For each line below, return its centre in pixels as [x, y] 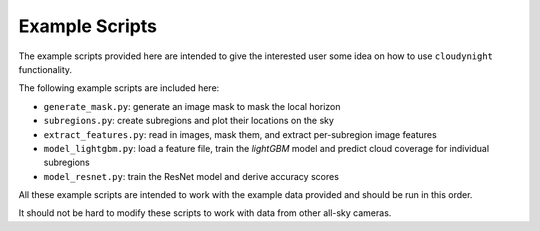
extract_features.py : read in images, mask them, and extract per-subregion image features [240, 134]
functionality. [45, 69]
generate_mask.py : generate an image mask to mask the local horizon [192, 106]
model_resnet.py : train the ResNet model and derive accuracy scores [191, 176]
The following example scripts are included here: [119, 88]
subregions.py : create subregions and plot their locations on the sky [189, 121]
